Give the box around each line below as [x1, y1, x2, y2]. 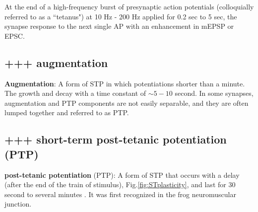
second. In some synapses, [175, 88, 254, 98]
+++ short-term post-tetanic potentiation [4, 132, 227, 147]
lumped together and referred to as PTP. [4, 107, 129, 118]
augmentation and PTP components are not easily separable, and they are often [4, 97, 249, 108]
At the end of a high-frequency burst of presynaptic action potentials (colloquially [4, 1, 254, 11]
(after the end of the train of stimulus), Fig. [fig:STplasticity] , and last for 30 [4, 179, 236, 190]
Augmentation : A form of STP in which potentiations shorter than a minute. [4, 78, 245, 88]
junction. [4, 199, 32, 209]
